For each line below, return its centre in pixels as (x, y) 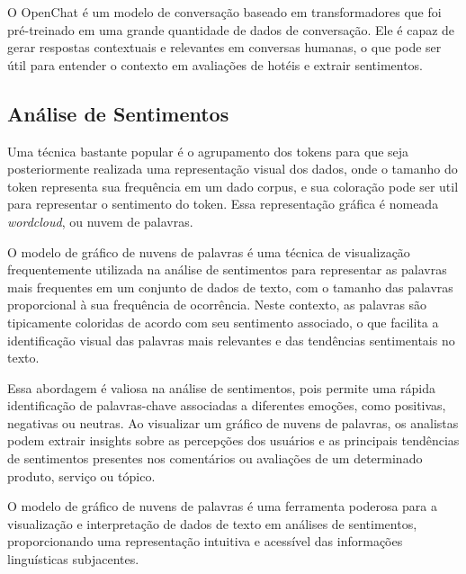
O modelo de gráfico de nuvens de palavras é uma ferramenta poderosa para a (223, 506)
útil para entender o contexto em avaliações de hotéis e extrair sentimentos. (215, 64)
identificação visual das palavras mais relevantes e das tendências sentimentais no (231, 340)
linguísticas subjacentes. (73, 559)
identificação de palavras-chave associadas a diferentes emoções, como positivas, (227, 405)
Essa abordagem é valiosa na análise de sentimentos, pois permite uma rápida (222, 387)
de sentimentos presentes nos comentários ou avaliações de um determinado (215, 458)
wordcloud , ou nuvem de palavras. (100, 221)
